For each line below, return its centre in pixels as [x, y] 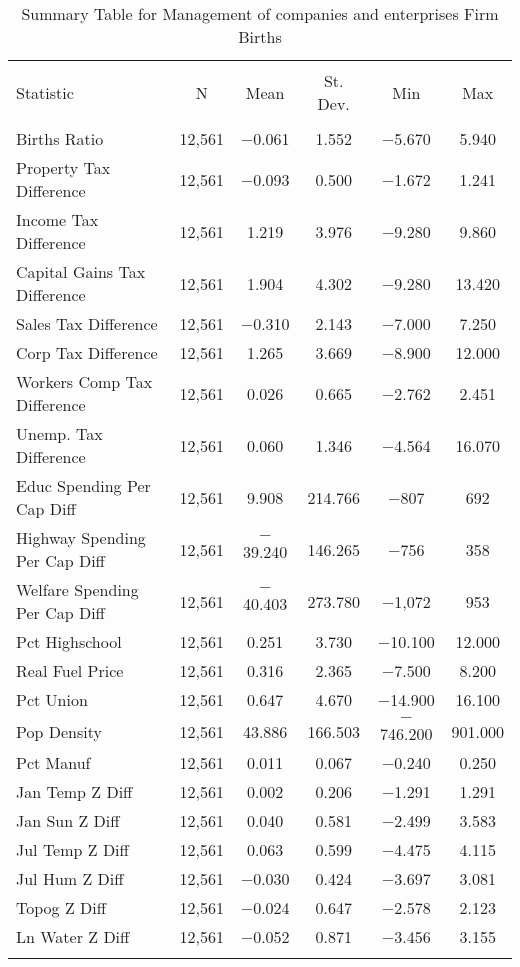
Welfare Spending [77, 589]
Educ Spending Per [83, 485]
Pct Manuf [53, 762]
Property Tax [63, 167]
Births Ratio [60, 138]
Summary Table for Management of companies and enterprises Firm [260, 13]
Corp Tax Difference [87, 352]
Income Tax [57, 219]
